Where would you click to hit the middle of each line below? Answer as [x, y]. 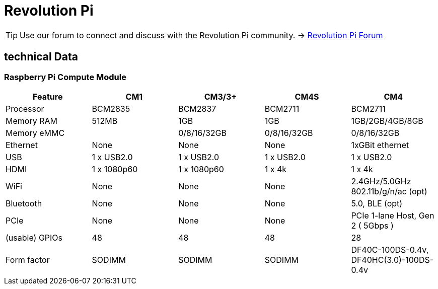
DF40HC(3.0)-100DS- [392, 260]
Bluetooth [24, 203]
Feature [48, 96]
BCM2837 [197, 109]
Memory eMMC [35, 133]
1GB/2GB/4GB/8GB [387, 121]
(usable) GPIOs [34, 237]
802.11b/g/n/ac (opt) [389, 191]
